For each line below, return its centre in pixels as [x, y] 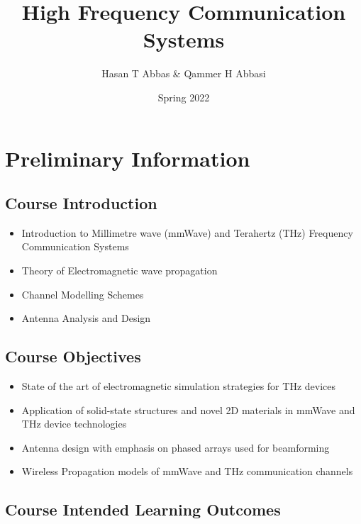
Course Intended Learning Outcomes [143, 509]
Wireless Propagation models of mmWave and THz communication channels [187, 471]
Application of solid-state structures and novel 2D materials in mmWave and [188, 409]
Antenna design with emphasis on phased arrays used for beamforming [176, 447]
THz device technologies [74, 424]
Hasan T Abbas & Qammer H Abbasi [184, 73]
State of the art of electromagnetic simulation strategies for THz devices [178, 386]
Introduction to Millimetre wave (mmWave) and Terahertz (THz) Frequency [187, 232]
